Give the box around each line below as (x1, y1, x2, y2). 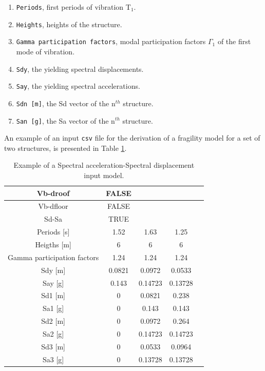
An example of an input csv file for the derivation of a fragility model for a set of (4, 132, 260, 143)
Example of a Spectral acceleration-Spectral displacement (13, 160, 195, 170)
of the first (217, 36, 251, 47)
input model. (84, 170, 124, 181)
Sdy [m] (41, 264, 66, 275)
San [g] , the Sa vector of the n (16, 115, 115, 126)
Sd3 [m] (41, 341, 65, 352)
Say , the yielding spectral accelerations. (16, 81, 140, 91)
